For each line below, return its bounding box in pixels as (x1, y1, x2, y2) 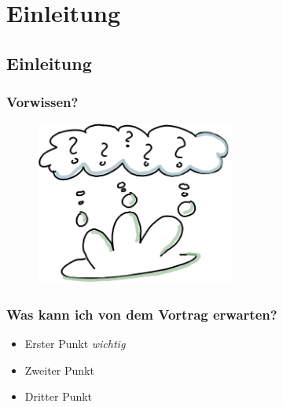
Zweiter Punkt (24, 361, 94, 378)
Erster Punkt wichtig (24, 335, 126, 352)
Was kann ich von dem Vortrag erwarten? (6, 304, 277, 324)
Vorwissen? (6, 92, 79, 112)
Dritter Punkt (24, 388, 93, 405)
